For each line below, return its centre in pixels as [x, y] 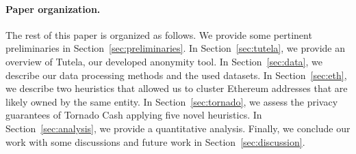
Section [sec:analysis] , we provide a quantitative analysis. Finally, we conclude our [178, 128]
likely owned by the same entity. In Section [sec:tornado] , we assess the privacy [172, 101]
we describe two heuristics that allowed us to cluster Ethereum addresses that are [177, 88]
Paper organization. [53, 9]
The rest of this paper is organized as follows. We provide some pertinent [159, 34]
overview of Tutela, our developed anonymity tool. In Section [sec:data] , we [164, 61]
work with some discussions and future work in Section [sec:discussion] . [155, 141]
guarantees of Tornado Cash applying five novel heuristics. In [134, 115]
